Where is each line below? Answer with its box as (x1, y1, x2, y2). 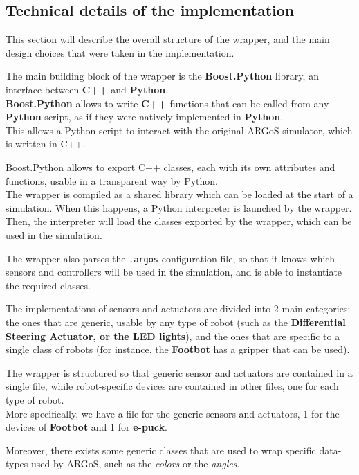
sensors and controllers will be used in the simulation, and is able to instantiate (6, 265, 342, 279)
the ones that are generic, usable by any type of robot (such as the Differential (6, 314, 346, 329)
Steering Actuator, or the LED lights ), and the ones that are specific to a (6, 328, 340, 343)
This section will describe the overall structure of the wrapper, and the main (6, 32, 330, 46)
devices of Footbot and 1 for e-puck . (6, 420, 167, 434)
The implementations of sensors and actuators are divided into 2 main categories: (6, 301, 351, 316)
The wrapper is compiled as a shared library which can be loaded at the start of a (6, 187, 353, 201)
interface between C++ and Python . (6, 82, 169, 96)
